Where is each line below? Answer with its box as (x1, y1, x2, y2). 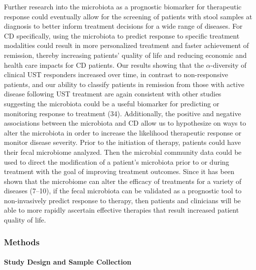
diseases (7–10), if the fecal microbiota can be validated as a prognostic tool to (4, 185, 242, 196)
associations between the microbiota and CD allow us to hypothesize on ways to (4, 118, 246, 128)
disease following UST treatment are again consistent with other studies (4, 89, 221, 99)
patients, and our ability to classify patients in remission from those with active (4, 79, 245, 89)
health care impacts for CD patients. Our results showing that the (4, 59, 204, 70)
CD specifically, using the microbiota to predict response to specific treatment (4, 30, 240, 41)
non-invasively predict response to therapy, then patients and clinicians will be (4, 195, 241, 205)
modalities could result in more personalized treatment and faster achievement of (4, 40, 249, 50)
